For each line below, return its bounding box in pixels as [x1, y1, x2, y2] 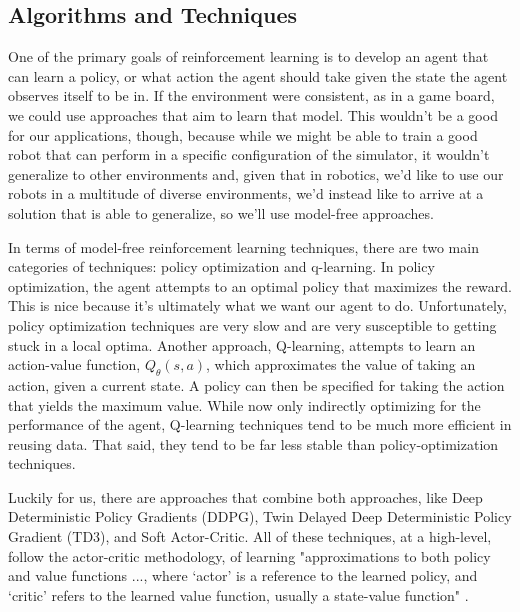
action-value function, [8, 354, 141, 375]
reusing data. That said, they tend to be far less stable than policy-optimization [8, 433, 499, 454]
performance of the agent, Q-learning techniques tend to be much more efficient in [8, 414, 512, 435]
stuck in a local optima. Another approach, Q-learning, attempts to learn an [8, 334, 476, 355]
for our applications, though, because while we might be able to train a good [8, 124, 478, 145]
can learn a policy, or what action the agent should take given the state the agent [8, 65, 508, 86]
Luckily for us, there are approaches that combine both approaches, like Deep [8, 486, 483, 507]
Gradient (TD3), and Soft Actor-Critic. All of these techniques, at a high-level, [8, 526, 492, 547]
